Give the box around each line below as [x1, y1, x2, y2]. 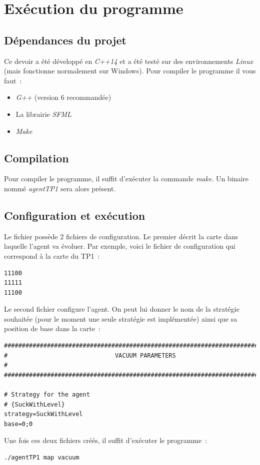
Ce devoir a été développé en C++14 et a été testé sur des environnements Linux [4, 55, 253, 66]
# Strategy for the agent [4, 391, 90, 399]
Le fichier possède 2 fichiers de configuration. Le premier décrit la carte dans [4, 231, 238, 241]
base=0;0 [4, 420, 33, 428]
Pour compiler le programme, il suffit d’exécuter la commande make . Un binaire [4, 173, 248, 184]
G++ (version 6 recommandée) [15, 92, 111, 102]
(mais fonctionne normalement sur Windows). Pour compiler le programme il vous [4, 65, 256, 76]
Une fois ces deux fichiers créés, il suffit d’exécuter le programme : [4, 435, 207, 446]
